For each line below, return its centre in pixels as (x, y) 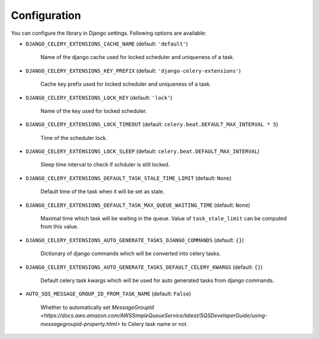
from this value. (59, 227)
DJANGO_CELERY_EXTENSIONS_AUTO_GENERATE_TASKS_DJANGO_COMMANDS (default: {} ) (135, 240)
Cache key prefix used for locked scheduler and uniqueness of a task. (126, 84)
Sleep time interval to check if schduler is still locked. (105, 165)
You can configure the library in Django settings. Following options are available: (109, 33)
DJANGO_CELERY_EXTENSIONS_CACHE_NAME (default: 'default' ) (107, 44)
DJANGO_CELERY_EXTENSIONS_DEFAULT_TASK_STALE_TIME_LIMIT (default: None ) (128, 178)
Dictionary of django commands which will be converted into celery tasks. (131, 253)
